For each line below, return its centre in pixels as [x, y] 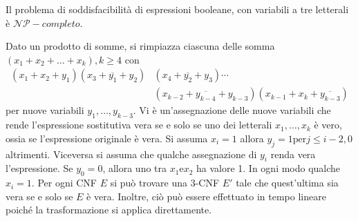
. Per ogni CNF [64, 183]
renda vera [293, 154]
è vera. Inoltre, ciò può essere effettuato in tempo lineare [206, 196]
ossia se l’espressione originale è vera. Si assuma [107, 138]
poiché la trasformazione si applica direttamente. [109, 210]
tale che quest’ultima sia [287, 183]
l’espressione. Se [39, 168]
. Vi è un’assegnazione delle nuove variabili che [232, 110]
